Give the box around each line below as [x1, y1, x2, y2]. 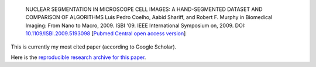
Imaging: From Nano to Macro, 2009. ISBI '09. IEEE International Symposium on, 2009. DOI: [25, 22, 246, 29]
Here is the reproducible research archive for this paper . [11, 54, 146, 61]
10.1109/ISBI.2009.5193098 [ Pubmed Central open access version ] [25, 30, 186, 37]
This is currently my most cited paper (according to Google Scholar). [11, 43, 177, 50]
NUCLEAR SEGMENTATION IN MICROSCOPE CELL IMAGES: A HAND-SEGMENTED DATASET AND [25, 6, 263, 13]
